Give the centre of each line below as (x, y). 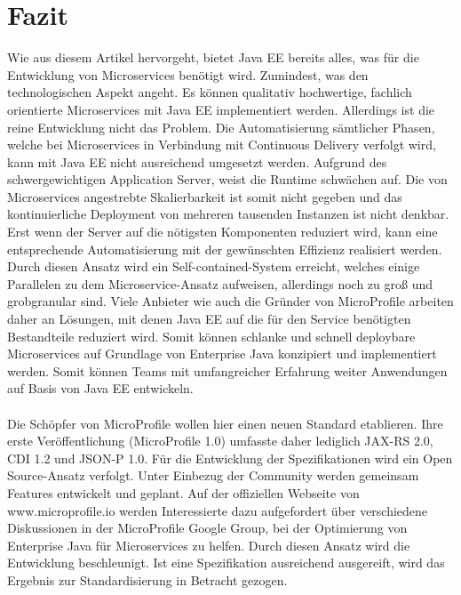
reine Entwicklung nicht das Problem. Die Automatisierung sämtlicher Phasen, (221, 127)
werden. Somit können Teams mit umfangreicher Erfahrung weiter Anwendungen (227, 370)
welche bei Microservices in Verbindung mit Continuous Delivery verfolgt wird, (222, 145)
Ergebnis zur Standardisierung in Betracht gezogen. (147, 579)
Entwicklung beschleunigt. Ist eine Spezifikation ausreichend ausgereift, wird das (226, 563)
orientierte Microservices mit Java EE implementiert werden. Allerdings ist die (221, 109)
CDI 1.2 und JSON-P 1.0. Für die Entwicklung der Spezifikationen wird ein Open (230, 458)
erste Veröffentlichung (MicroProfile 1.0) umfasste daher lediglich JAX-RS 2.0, (220, 441)
